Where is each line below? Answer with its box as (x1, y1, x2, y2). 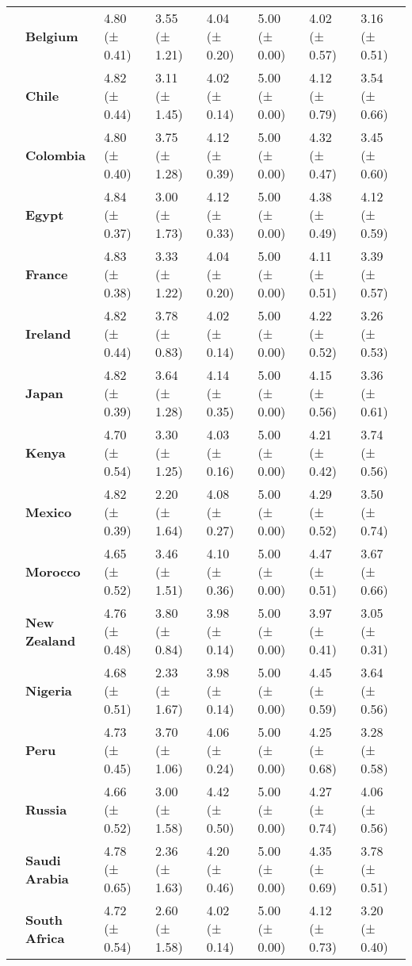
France (25, 265, 68, 283)
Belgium (25, 27, 78, 45)
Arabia (25, 868, 69, 887)
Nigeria (25, 681, 72, 700)
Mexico (25, 503, 72, 521)
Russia (25, 800, 67, 818)
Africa (25, 928, 65, 947)
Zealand (25, 631, 76, 650)
